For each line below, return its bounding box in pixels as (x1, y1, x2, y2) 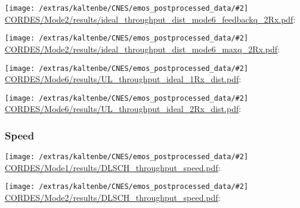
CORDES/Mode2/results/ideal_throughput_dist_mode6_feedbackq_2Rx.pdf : (5, 13, 296, 25)
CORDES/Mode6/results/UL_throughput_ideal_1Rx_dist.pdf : (5, 73, 242, 85)
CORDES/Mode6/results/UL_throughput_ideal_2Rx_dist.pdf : (5, 103, 242, 115)
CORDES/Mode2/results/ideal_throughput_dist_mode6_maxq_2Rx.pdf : (5, 42, 280, 55)
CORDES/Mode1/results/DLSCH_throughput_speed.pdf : (5, 161, 221, 173)
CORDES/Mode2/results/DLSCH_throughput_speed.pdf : (5, 191, 221, 204)
